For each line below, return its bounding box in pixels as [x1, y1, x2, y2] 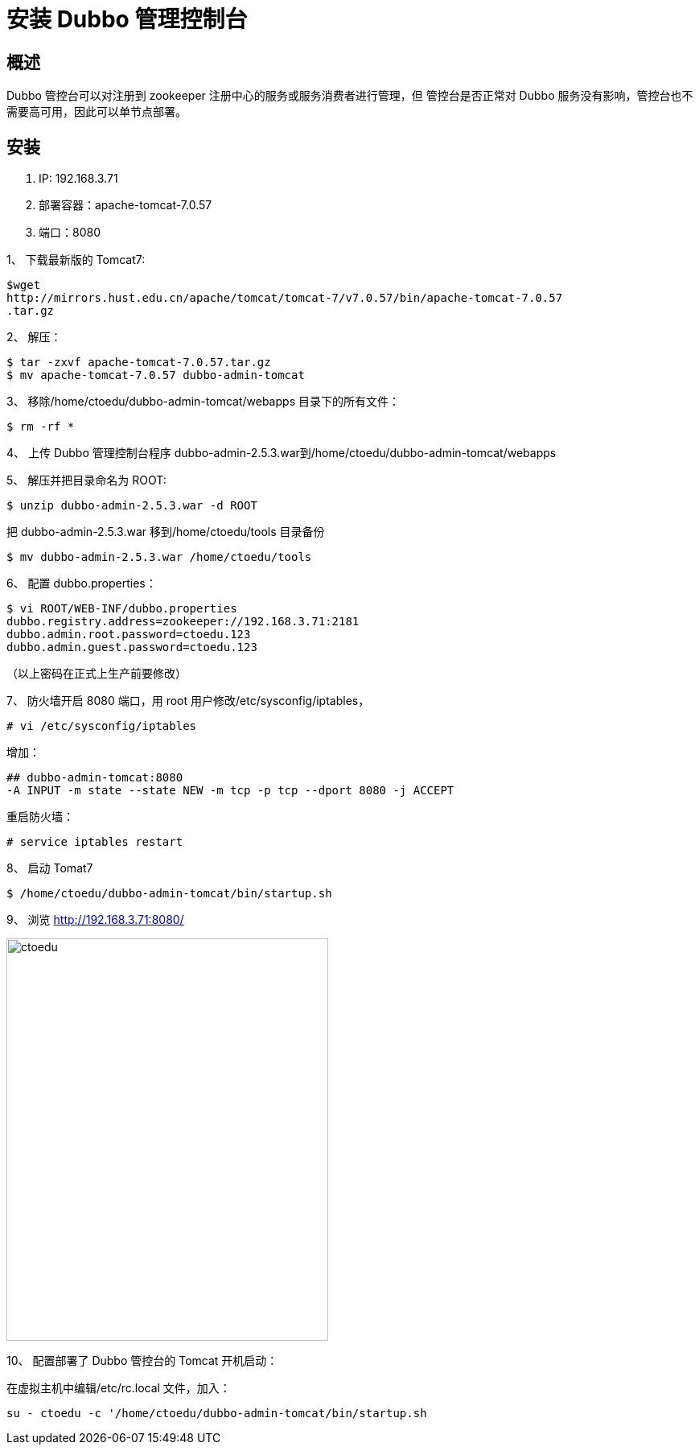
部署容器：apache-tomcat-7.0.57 [39, 198, 212, 212]
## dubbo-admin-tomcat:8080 [6, 771, 183, 785]
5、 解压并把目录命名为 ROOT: [6, 473, 167, 488]
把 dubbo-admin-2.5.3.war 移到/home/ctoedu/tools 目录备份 [6, 525, 325, 539]
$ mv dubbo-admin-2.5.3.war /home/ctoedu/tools [6, 550, 312, 564]
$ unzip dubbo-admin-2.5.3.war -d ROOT [6, 499, 257, 513]
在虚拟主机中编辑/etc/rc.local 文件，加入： [6, 1381, 231, 1395]
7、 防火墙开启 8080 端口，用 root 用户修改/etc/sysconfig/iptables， [6, 694, 370, 708]
